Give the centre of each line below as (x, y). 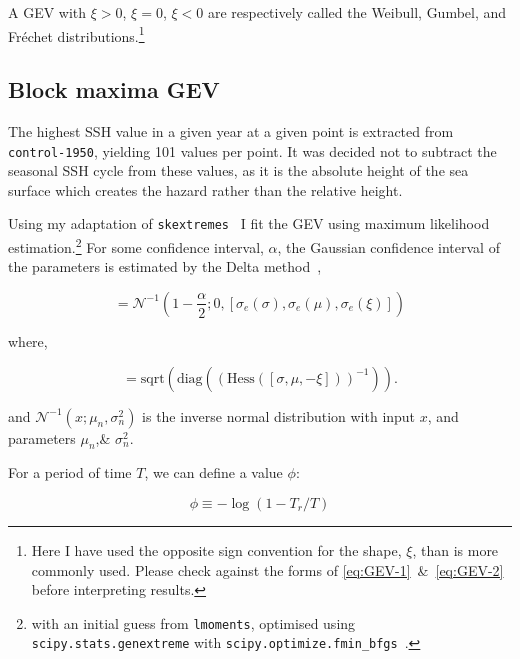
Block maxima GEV (114, 89)
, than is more (455, 549)
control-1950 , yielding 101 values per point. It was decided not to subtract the (252, 150)
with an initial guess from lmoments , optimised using (193, 622)
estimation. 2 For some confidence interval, (136, 245)
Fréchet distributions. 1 (76, 34)
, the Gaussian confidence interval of (388, 246)
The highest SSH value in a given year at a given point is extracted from (231, 131)
